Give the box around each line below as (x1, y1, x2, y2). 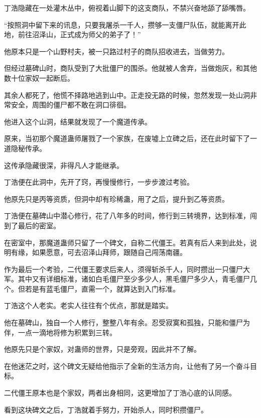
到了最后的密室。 (4, 220, 60, 230)
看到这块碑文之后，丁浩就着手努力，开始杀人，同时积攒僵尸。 (4, 404, 208, 414)
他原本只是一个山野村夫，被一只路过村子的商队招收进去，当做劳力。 (4, 46, 229, 56)
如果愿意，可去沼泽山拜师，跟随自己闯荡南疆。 (32, 247, 187, 257)
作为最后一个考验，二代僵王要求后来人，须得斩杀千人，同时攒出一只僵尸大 (4, 263, 250, 274)
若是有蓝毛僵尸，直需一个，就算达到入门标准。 (25, 283, 180, 294)
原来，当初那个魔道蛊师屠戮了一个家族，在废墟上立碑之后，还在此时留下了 (4, 133, 250, 144)
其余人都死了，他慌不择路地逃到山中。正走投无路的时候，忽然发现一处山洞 (4, 89, 250, 100)
